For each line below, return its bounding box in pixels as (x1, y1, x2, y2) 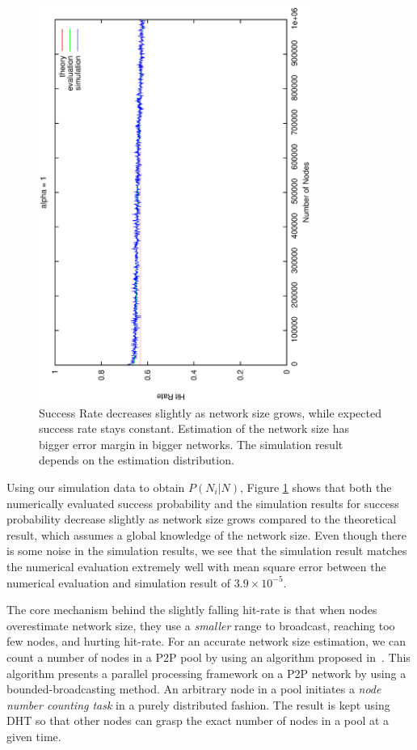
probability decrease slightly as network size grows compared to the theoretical (6, 511, 397, 528)
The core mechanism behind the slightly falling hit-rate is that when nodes (6, 601, 377, 618)
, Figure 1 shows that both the (240, 479, 392, 495)
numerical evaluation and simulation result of (6, 574, 231, 591)
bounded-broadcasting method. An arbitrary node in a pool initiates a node (6, 680, 381, 697)
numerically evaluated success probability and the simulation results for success (6, 494, 399, 511)
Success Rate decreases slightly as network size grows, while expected (39, 404, 381, 421)
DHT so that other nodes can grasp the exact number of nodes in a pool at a (6, 712, 390, 729)
